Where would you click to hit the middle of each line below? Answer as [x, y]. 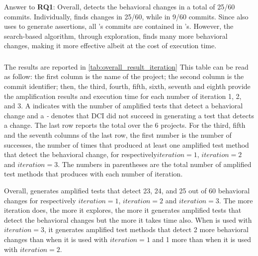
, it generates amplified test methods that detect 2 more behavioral [146, 229]
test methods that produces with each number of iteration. [93, 174]
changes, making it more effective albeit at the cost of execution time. [110, 45]
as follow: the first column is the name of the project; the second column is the [124, 76]
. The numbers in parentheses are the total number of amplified [155, 164]
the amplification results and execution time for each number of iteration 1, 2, [123, 96]
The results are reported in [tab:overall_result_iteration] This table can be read [126, 66]
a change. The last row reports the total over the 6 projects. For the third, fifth [125, 125]
